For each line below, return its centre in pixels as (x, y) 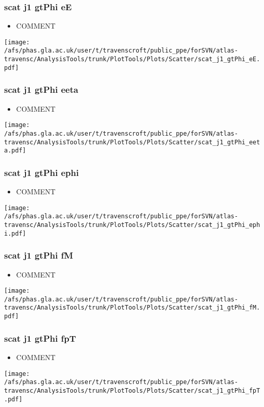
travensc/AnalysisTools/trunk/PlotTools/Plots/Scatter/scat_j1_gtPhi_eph (132, 225)
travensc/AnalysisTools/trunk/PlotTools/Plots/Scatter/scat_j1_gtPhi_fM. (132, 308)
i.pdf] (15, 233)
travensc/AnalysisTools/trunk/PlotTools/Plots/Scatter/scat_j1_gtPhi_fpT (132, 390)
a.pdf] (15, 151)
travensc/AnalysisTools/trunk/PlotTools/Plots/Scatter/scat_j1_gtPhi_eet (132, 142)
